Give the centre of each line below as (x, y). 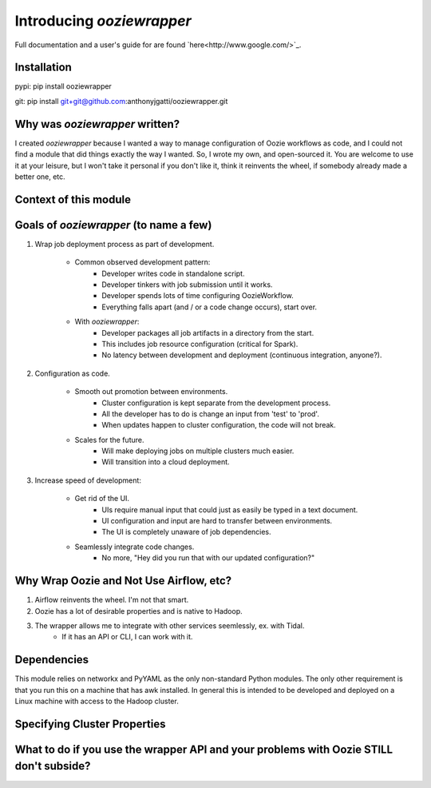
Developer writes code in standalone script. (173, 273)
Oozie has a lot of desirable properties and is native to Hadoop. (138, 611)
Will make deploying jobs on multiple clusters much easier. (198, 451)
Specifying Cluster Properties (91, 724)
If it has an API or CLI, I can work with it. (127, 637)
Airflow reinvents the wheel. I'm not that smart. (112, 600)
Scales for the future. (109, 440)
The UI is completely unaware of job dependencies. (186, 532)
